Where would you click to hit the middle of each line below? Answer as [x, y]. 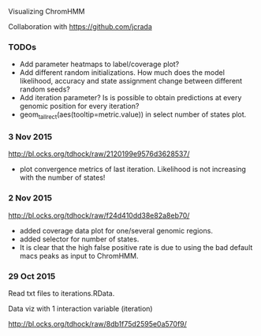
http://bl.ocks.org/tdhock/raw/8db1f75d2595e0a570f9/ [98, 323]
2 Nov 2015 [30, 198]
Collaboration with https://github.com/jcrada [80, 26]
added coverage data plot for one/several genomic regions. [116, 230]
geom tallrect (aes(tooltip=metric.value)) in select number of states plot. [133, 116]
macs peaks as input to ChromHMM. [79, 256]
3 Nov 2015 [30, 137]
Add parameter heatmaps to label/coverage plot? [99, 64]
